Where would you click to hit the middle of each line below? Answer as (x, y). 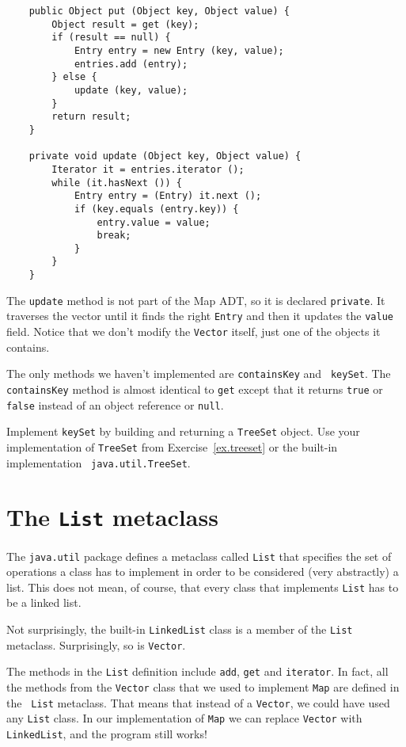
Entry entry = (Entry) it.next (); (168, 196)
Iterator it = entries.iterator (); (148, 169)
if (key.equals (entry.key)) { (156, 209)
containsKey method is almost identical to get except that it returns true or (195, 389)
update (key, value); (131, 90)
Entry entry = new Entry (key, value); (179, 50)
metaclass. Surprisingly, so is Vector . (96, 644)
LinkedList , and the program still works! (107, 733)
